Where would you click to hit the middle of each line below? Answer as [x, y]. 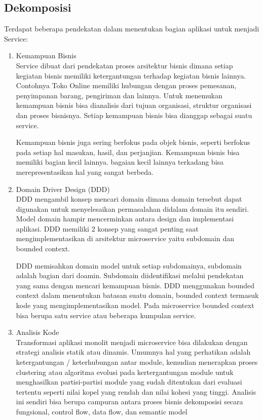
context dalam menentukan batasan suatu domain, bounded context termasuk [137, 295]
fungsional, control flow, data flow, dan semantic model [102, 411]
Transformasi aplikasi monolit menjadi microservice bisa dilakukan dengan [132, 342]
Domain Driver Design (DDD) [63, 189]
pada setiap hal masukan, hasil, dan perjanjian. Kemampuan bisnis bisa [128, 152]
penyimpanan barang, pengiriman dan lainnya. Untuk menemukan [119, 95]
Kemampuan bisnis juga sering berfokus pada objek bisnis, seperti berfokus [133, 142]
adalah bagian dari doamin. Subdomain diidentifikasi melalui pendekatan [130, 275]
